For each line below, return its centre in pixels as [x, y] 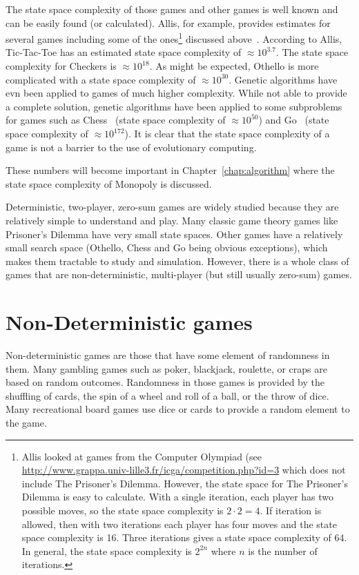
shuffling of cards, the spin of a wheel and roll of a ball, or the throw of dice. [167, 395]
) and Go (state [294, 120]
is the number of [283, 550]
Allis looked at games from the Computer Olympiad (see [142, 456]
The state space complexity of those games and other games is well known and [172, 9]
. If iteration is [291, 510]
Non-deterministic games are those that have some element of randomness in [168, 355]
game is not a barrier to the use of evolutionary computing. [131, 147]
